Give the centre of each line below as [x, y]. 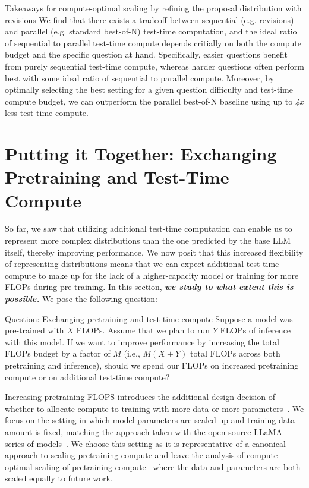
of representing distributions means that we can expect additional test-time [142, 264]
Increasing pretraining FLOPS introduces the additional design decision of [140, 397]
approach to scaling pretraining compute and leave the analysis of [124, 455]
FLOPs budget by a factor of [58, 353]
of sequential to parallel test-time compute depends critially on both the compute [153, 42]
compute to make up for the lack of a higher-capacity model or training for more [152, 275]
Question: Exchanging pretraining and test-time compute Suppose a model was [149, 318]
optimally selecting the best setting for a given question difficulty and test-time [149, 89]
